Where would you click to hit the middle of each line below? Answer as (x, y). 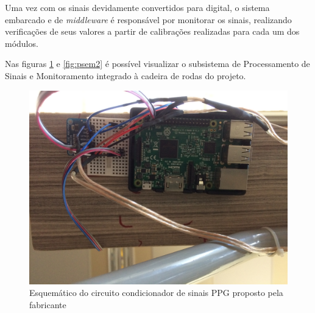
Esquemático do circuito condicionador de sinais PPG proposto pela (156, 293)
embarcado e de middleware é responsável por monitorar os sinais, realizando (148, 19)
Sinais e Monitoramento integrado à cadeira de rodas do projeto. (126, 75)
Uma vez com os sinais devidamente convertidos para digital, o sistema (137, 7)
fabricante (48, 304)
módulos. (22, 43)
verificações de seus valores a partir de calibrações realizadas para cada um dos (152, 31)
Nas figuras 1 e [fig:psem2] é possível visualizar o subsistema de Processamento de (157, 64)
